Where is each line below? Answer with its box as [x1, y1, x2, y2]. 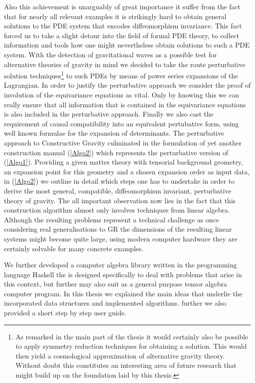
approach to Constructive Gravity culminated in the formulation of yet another [4, 137, 242, 147]
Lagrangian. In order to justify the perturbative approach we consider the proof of [4, 80, 251, 90]
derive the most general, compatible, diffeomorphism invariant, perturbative [4, 185, 232, 195]
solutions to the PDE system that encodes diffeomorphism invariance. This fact [4, 21, 242, 31]
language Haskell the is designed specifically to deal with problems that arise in [4, 269, 242, 279]
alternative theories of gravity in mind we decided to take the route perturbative [4, 59, 246, 69]
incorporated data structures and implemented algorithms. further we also [4, 298, 227, 308]
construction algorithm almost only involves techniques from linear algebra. [4, 205, 230, 215]
